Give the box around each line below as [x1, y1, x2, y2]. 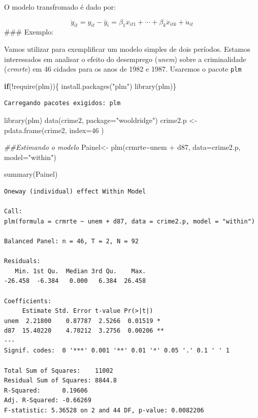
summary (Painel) [4, 169, 58, 179]
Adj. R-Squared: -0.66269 [4, 397, 91, 404]
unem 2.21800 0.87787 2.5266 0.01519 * [4, 317, 160, 325]
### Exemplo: [4, 26, 54, 37]
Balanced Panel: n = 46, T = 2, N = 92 [4, 237, 139, 245]
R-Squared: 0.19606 [4, 387, 88, 394]
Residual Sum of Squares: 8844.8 [4, 377, 117, 384]
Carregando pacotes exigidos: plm [4, 100, 121, 107]
